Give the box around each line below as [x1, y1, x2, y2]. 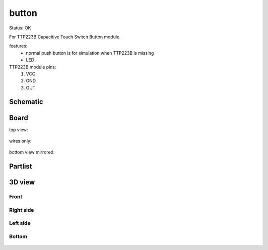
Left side [9, 220, 31, 227]
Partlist [9, 162, 32, 171]
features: [9, 43, 28, 49]
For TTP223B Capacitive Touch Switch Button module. [9, 34, 121, 40]
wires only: [9, 138, 32, 144]
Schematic [9, 97, 43, 106]
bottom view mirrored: [9, 149, 55, 155]
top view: [9, 127, 28, 133]
